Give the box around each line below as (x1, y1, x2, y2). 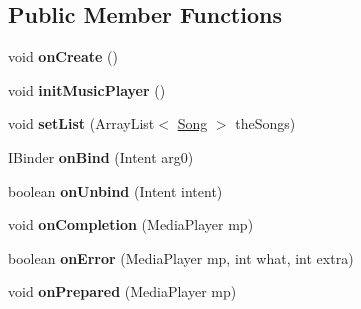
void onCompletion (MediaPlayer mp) (8, 214, 254, 235)
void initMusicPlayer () (8, 79, 166, 100)
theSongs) (235, 113, 296, 134)
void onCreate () (8, 46, 119, 67)
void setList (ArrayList (8, 113, 155, 134)
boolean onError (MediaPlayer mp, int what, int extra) (8, 247, 354, 268)
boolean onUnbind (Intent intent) (8, 180, 223, 201)
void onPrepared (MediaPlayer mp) (8, 281, 237, 302)
